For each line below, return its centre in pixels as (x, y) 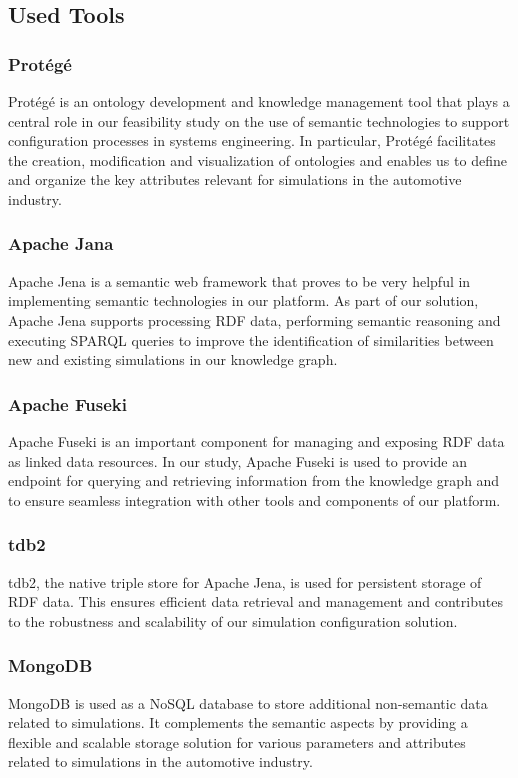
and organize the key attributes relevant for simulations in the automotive (235, 179)
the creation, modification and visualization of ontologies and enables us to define (257, 159)
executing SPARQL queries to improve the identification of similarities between (251, 339)
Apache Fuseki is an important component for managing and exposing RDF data (256, 440)
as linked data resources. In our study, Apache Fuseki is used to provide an (238, 460)
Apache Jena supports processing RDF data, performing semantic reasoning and (254, 319)
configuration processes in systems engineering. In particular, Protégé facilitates (252, 140)
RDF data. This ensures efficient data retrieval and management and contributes (255, 601)
